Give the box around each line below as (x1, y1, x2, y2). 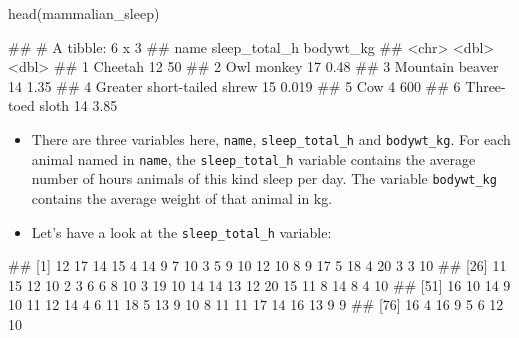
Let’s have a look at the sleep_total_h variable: (31, 221, 332, 242)
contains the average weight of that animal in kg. (31, 187, 333, 208)
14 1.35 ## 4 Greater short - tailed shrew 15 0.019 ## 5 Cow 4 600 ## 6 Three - (8, 75, 506, 96)
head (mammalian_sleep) (8, 3, 160, 23)
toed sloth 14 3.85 (8, 95, 118, 116)
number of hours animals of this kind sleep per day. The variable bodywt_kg (31, 168, 497, 189)
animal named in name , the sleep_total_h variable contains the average (31, 148, 476, 169)
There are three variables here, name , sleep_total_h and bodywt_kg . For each (31, 128, 511, 149)
